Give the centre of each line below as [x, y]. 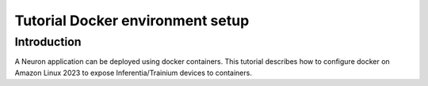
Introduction [48, 42]
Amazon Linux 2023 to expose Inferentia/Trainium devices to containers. [134, 73]
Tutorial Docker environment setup [132, 21]
